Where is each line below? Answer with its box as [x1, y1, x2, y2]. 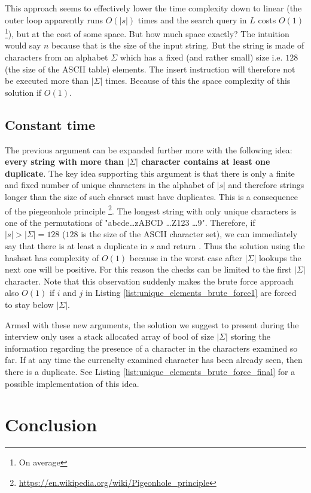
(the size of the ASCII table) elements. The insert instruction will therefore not [5, 62, 295, 75]
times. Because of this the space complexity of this [105, 74, 291, 87]
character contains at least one [141, 155, 270, 168]
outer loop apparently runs [5, 13, 103, 26]
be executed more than [5, 74, 89, 87]
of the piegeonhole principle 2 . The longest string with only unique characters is [5, 202, 297, 217]
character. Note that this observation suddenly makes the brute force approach [5, 274, 294, 287]
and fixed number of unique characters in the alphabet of [5, 179, 214, 191]
